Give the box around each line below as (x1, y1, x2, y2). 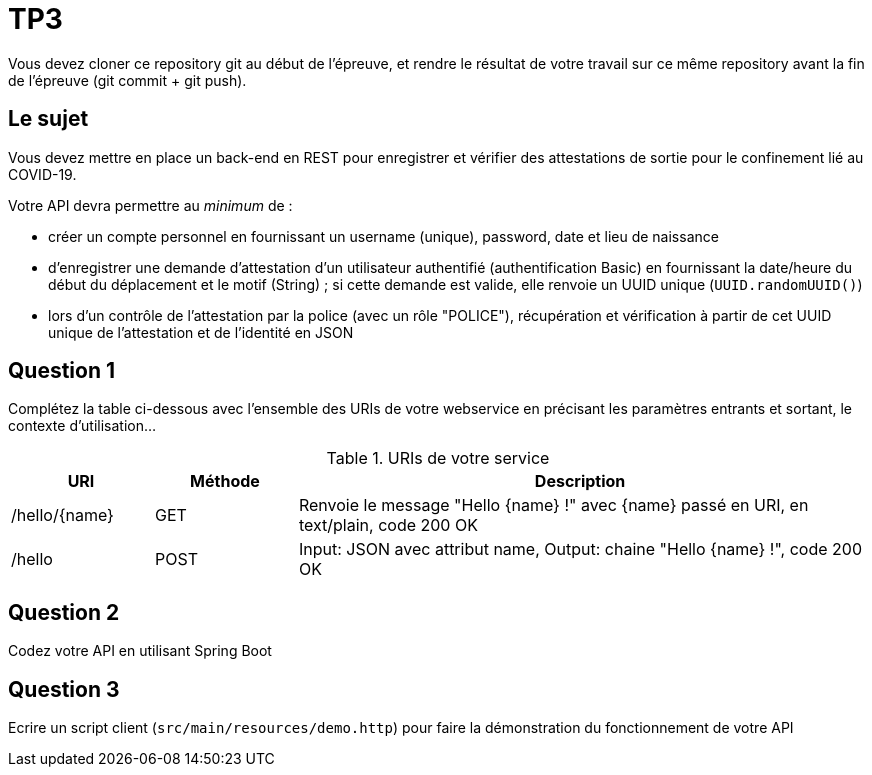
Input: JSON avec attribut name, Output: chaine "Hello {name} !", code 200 (298, 539, 862, 560)
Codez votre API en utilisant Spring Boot (8, 642, 272, 660)
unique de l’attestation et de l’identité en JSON (48, 323, 354, 341)
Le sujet (8, 106, 89, 132)
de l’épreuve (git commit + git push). (8, 71, 247, 89)
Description (534, 471, 626, 492)
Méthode (190, 471, 260, 492)
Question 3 (8, 676, 120, 702)
